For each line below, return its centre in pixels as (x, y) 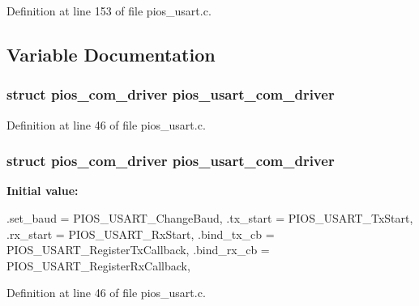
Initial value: (43, 191)
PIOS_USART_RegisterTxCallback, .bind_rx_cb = (138, 250)
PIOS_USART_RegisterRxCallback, (98, 265)
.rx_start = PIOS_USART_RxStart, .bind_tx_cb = (141, 234)
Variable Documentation (111, 54)
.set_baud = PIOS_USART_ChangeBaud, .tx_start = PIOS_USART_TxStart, (210, 218)
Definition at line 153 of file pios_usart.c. (109, 11)
